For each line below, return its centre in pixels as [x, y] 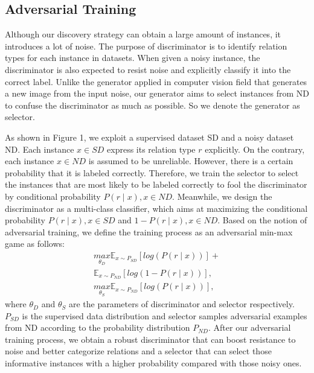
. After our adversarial [250, 327]
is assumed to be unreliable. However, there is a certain [191, 161]
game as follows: [35, 244]
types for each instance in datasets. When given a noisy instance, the [133, 58]
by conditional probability [53, 196]
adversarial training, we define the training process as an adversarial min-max [149, 231]
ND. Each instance [40, 149]
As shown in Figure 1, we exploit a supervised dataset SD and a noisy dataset [149, 137]
